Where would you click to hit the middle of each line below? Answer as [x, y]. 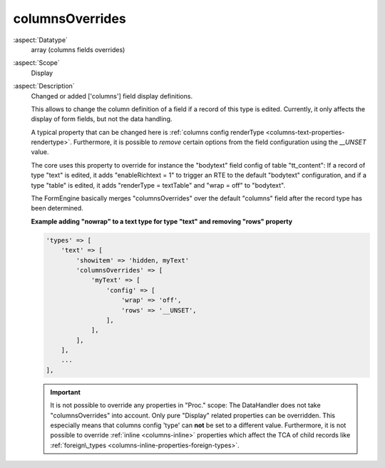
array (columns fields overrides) [78, 49]
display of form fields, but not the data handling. [102, 119]
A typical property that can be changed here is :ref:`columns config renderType [148, 132]
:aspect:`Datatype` [40, 40]
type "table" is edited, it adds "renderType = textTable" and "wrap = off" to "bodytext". [158, 185]
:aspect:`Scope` [36, 63]
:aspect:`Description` [44, 86]
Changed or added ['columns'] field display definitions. [112, 96]
